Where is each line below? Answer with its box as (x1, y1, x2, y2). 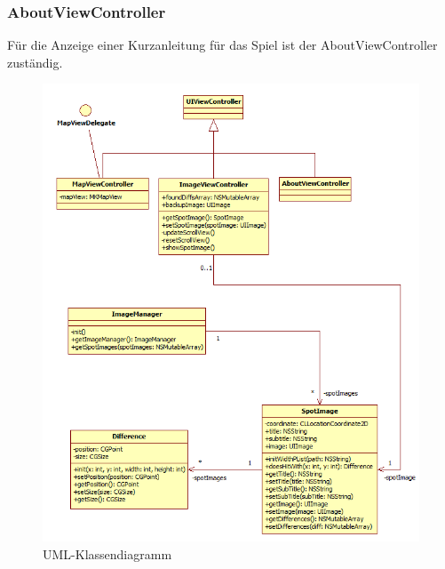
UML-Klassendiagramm (43, 544, 172, 563)
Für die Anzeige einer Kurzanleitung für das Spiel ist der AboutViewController (7, 36, 438, 54)
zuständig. (7, 52, 63, 71)
